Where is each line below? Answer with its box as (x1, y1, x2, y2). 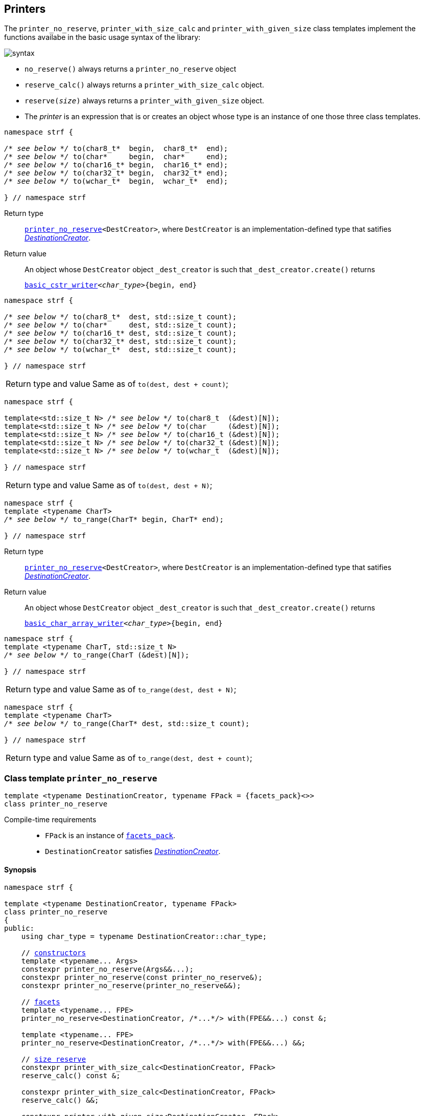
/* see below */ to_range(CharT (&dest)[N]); (4, 651, 190, 660)
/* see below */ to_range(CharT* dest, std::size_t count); (4, 719, 250, 728)
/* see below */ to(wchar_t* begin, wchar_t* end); (4, 177, 228, 186)
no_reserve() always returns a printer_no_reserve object (25, 64, 237, 74)
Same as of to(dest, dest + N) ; (92, 480, 213, 491)
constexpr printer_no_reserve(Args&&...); (21, 965, 194, 974)
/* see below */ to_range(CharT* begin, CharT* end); (4, 515, 224, 524)
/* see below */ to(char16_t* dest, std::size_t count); (4, 329, 237, 338)
